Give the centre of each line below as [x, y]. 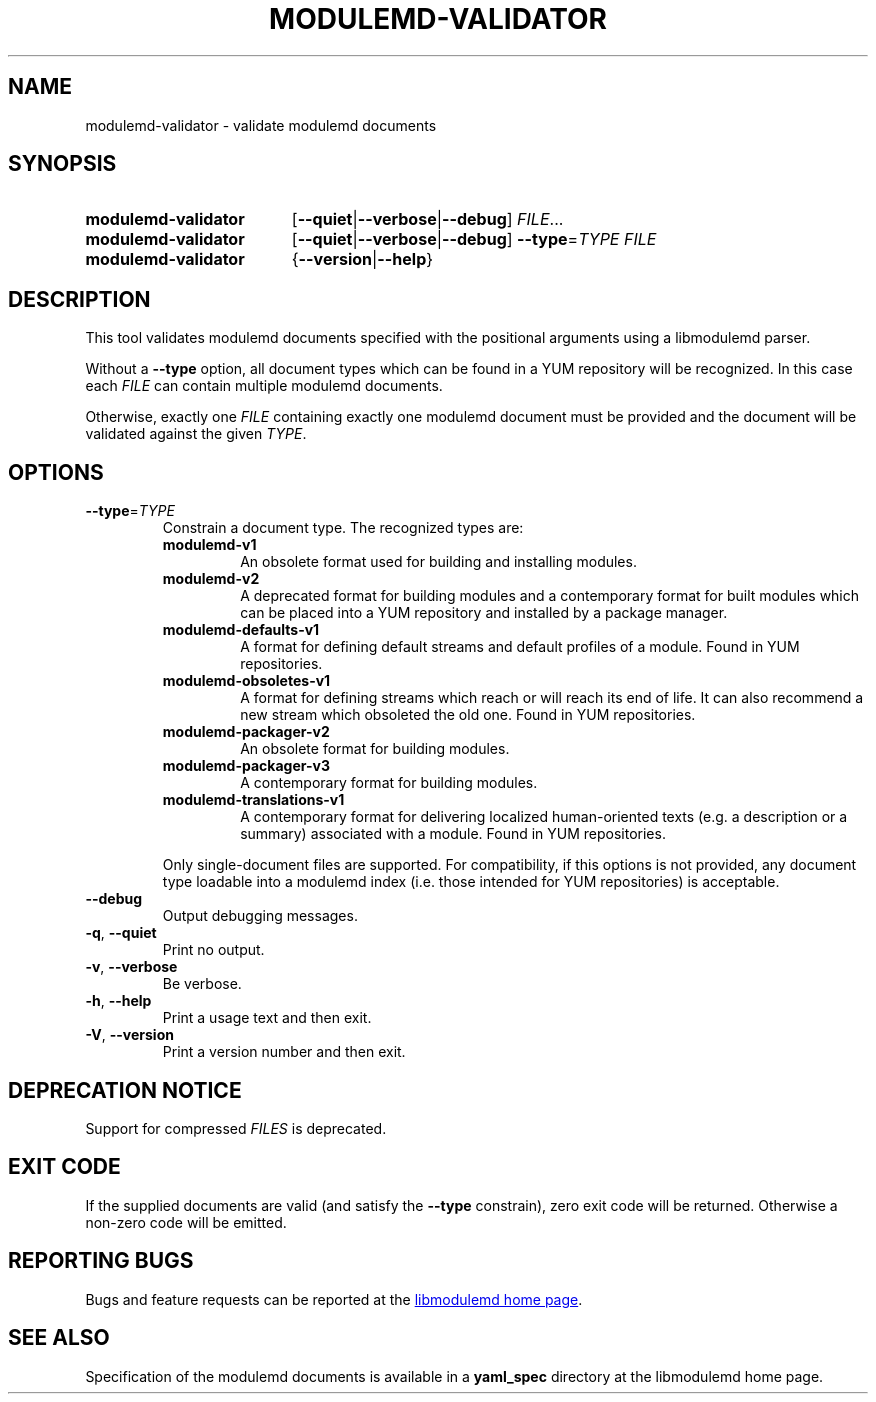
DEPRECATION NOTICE [125, 1090]
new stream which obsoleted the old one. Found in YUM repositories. [468, 715]
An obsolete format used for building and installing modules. [438, 562]
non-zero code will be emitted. [186, 1222]
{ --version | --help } [362, 259]
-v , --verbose [131, 967]
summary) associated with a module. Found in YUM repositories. [453, 834]
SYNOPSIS [62, 164]
